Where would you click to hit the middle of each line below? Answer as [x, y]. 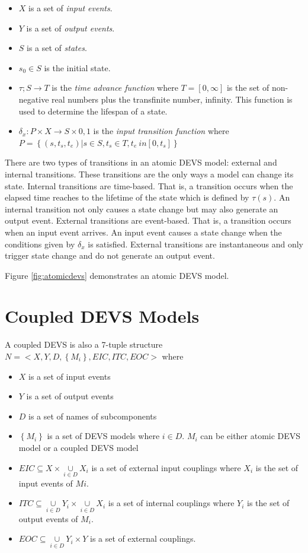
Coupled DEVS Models [102, 316]
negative [34, 99]
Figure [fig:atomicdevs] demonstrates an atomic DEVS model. [117, 275]
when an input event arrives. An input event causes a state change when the [143, 232]
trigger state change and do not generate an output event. [110, 255]
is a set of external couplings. [143, 538]
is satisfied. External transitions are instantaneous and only [195, 244]
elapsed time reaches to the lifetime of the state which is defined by [127, 197]
